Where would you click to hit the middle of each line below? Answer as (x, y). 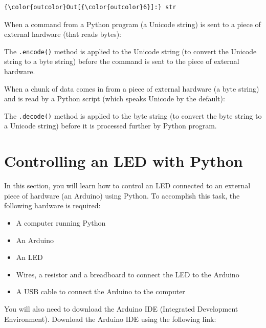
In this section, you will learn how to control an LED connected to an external (127, 185)
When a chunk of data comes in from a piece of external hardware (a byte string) (132, 88)
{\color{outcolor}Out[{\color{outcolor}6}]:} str (90, 7)
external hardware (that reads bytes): (63, 34)
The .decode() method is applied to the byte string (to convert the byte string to (133, 115)
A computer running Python (61, 222)
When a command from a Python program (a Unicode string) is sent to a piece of (132, 24)
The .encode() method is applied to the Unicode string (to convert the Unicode (130, 51)
